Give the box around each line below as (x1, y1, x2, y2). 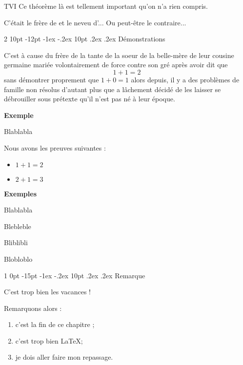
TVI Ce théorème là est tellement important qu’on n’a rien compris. (4, 1, 208, 11)
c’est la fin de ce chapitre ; (15, 319, 95, 329)
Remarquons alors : (4, 303, 62, 313)
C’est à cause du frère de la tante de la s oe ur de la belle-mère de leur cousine (4, 50, 234, 60)
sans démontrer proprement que (4, 74, 99, 84)
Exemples (4, 188, 37, 198)
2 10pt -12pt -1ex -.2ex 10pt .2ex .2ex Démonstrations (4, 34, 165, 44)
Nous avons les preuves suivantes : (4, 142, 106, 153)
